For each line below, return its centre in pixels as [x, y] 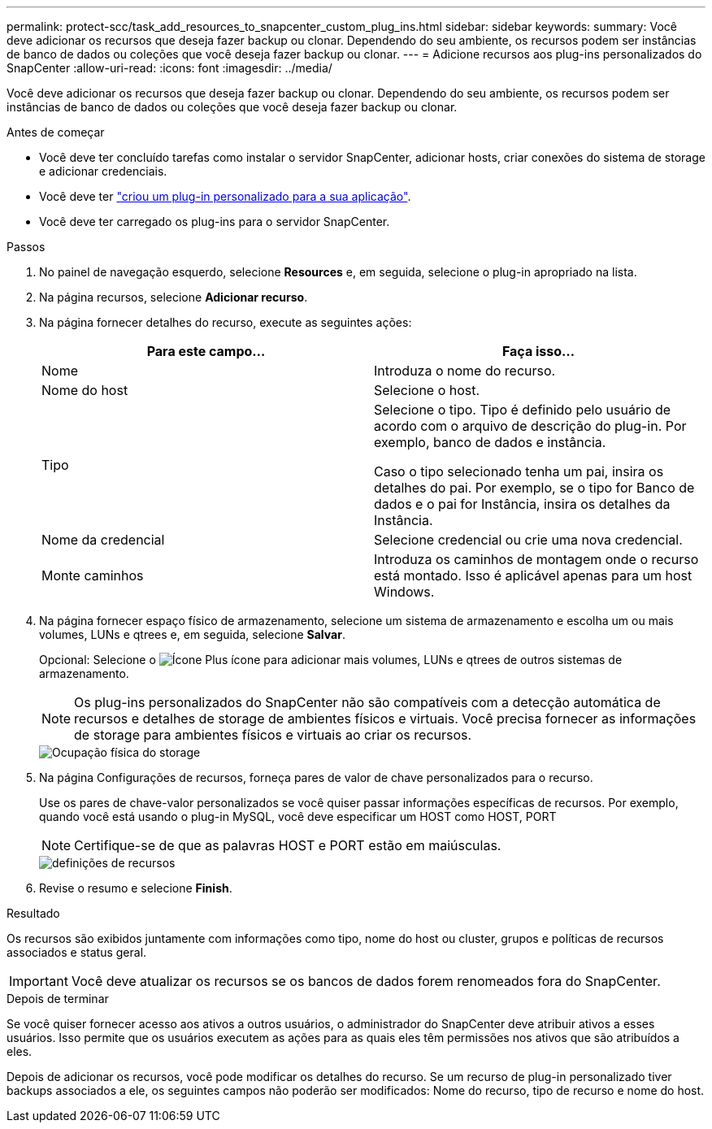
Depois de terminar [58, 999]
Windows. [404, 592]
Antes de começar [56, 132]
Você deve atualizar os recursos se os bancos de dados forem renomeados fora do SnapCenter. [366, 981]
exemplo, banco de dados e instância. [490, 442]
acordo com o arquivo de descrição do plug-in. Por [530, 426]
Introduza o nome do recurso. [465, 371]
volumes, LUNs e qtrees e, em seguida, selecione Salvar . [192, 634]
